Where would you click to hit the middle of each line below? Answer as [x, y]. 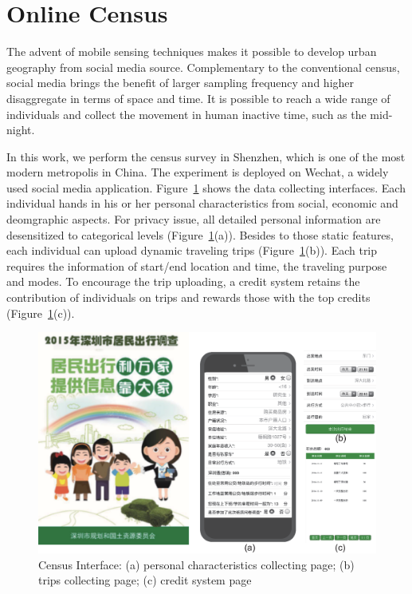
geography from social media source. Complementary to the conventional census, [203, 67]
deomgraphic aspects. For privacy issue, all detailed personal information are [194, 219]
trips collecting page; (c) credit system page [145, 580]
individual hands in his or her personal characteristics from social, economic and [202, 203]
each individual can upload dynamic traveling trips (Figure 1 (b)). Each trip [192, 250]
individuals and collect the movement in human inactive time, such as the [186, 114]
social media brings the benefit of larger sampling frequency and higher [180, 83]
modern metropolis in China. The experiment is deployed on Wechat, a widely [198, 172]
